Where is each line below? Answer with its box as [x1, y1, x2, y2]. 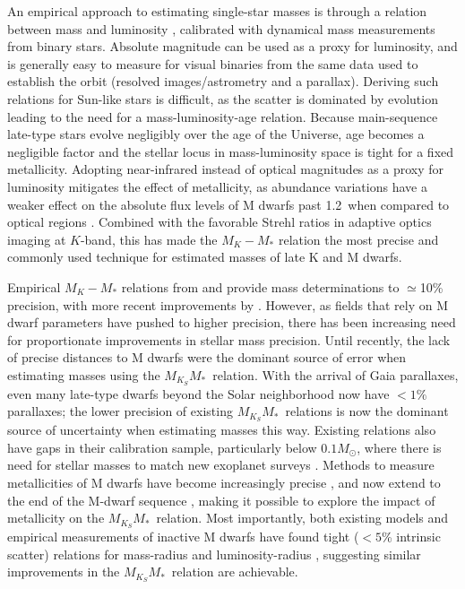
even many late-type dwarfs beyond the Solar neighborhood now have [7, 384, 390, 403]
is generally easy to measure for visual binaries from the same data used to [7, 54, 418, 73]
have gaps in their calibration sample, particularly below [7, 437, 317, 456]
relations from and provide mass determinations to [121, 277, 400, 296]
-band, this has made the [80, 230, 218, 248]
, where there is [357, 437, 442, 456]
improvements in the [7, 562, 120, 581]
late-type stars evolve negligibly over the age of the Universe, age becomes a [7, 125, 425, 143]
